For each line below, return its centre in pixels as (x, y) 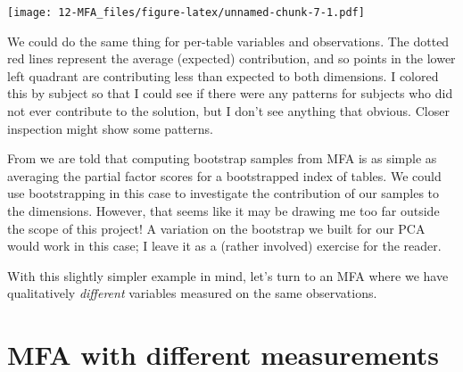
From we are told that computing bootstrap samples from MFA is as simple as (222, 158)
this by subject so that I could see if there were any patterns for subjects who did (230, 93)
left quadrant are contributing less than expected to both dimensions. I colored (223, 75)
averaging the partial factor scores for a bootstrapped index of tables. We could (224, 175)
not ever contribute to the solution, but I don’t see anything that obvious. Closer (228, 111)
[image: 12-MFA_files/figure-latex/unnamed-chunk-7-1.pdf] (186, 12)
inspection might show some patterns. (110, 128)
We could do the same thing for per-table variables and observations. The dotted (228, 41)
